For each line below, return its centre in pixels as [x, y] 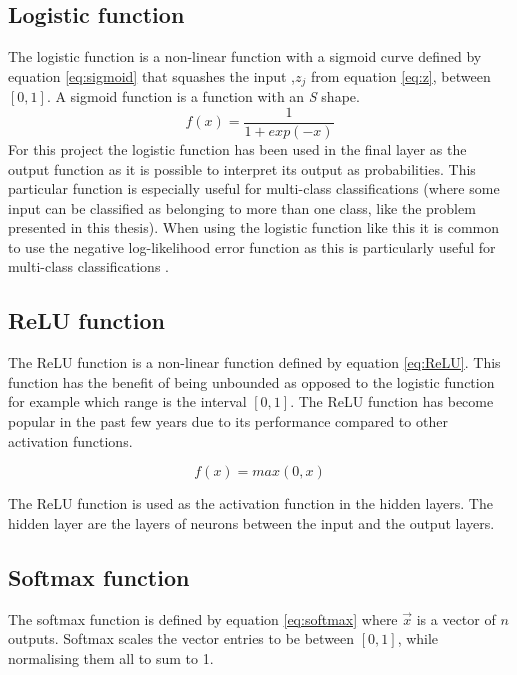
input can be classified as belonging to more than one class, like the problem [242, 207]
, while [418, 638]
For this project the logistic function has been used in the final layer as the [237, 148]
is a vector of [456, 618]
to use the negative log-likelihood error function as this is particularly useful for [252, 246]
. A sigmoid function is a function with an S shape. [203, 96]
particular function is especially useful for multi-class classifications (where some [254, 188]
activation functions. [70, 440]
